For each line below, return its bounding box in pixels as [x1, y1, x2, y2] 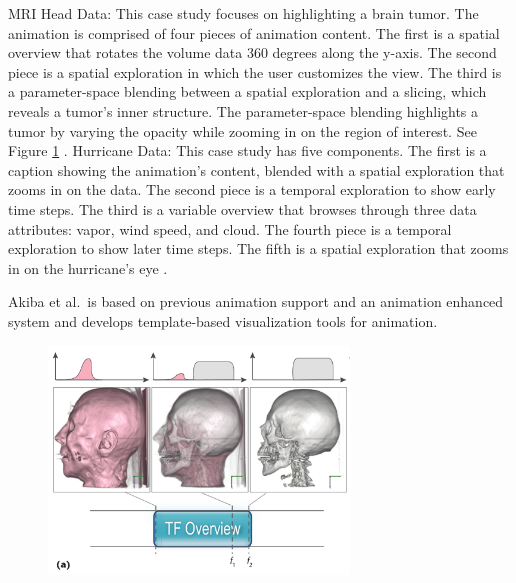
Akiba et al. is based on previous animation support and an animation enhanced [8, 291, 504, 312]
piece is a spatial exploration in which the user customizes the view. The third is [8, 61, 502, 82]
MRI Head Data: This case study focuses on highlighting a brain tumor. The [8, 3, 479, 23]
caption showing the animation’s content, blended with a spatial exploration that [8, 159, 505, 180]
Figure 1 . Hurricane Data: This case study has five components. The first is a [8, 140, 487, 161]
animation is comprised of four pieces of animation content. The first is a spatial [8, 22, 500, 43]
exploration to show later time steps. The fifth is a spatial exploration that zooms [8, 238, 509, 259]
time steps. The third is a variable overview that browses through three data [8, 198, 477, 219]
